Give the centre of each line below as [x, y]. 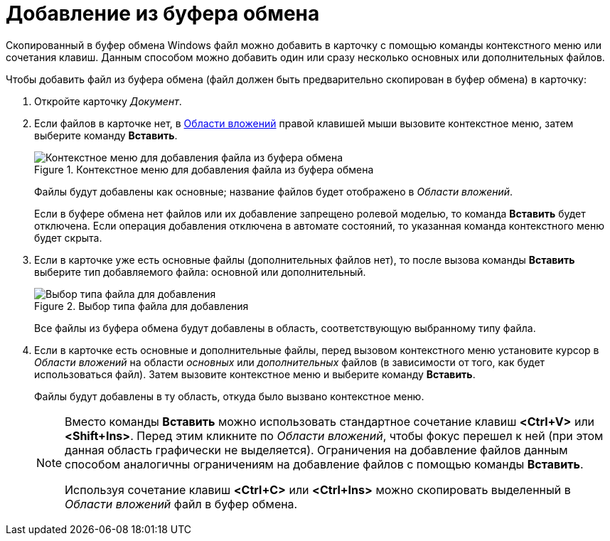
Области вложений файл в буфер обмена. [181, 504]
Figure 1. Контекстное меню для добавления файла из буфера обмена [204, 169]
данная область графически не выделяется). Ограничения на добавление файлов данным [316, 450]
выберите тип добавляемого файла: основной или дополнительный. [200, 272]
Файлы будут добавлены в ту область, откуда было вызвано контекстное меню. [229, 396]
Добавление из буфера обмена [163, 14]
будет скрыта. [68, 237]
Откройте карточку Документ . [108, 101]
